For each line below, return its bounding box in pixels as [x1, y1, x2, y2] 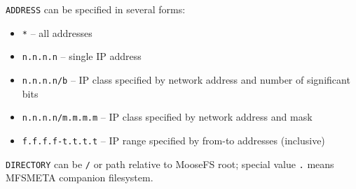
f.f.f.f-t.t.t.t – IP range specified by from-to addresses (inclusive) [22, 133, 325, 147]
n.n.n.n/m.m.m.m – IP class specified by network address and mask [22, 109, 313, 124]
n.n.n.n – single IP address [22, 49, 142, 63]
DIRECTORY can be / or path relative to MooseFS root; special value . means [6, 156, 334, 171]
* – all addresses [22, 25, 93, 40]
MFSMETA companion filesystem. [6, 170, 153, 185]
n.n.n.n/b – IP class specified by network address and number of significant [22, 72, 350, 86]
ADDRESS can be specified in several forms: [6, 2, 186, 16]
